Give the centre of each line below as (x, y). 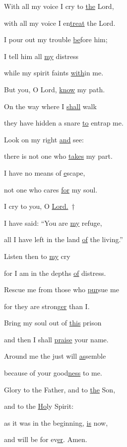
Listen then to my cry (37, 256)
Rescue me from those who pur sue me (62, 289)
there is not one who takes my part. (58, 156)
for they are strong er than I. (47, 306)
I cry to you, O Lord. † (39, 206)
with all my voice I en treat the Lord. (60, 23)
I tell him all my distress (41, 56)
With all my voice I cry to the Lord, (59, 6)
